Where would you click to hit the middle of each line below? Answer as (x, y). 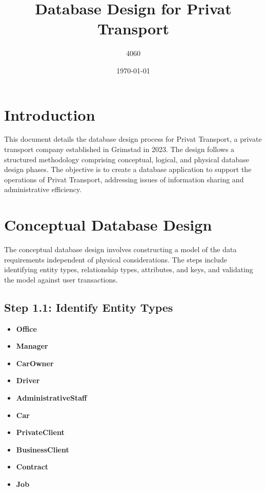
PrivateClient (40, 432)
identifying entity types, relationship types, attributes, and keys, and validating (129, 269)
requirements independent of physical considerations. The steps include (116, 259)
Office (26, 328)
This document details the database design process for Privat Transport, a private (133, 139)
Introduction (50, 114)
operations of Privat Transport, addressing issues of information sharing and (124, 179)
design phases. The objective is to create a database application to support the (128, 169)
